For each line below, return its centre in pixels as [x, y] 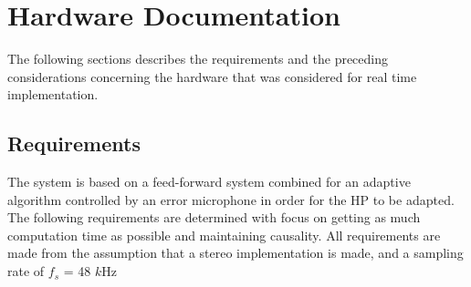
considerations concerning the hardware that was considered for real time [212, 76]
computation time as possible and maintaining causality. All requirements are [224, 235]
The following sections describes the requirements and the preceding [198, 59]
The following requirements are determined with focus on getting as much [214, 217]
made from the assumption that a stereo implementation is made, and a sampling [235, 253]
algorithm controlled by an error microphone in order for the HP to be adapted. [231, 199]
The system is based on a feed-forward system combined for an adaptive [209, 182]
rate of [26, 271]
